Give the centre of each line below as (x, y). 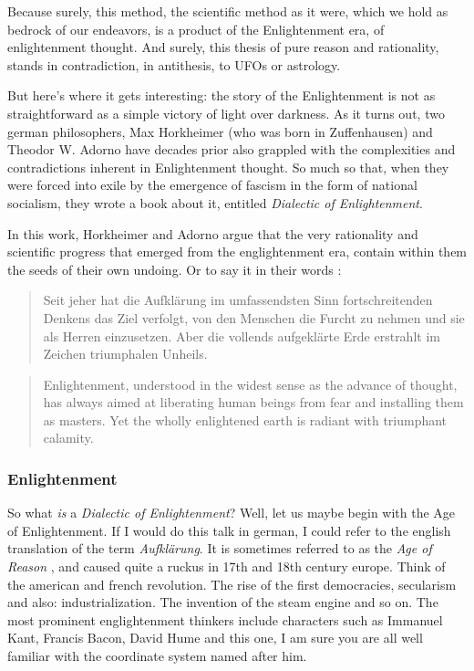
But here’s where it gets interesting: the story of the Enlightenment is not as (222, 95)
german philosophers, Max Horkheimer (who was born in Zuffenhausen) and (220, 131)
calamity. (68, 438)
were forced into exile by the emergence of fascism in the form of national (212, 185)
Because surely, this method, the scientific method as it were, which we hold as (228, 11)
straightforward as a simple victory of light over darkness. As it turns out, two (226, 113)
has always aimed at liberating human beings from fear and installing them (253, 402)
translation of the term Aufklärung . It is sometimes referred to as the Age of (220, 548)
